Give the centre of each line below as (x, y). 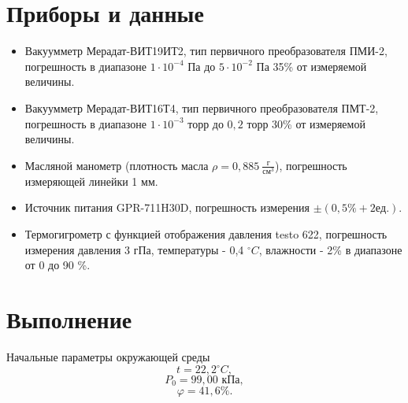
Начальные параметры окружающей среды (108, 356)
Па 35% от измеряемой (312, 66)
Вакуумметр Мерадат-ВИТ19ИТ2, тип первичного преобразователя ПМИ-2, (206, 51)
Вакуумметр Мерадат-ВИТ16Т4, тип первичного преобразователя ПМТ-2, (202, 107)
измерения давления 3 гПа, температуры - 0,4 (134, 249)
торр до (206, 123)
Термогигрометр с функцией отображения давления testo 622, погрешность (206, 234)
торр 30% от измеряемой (306, 123)
